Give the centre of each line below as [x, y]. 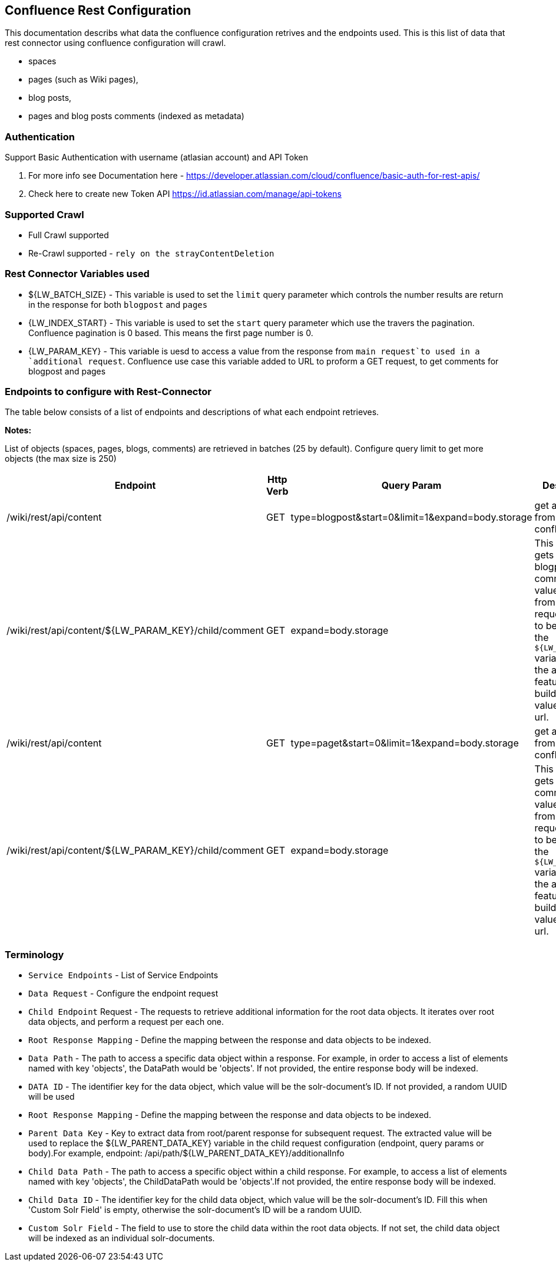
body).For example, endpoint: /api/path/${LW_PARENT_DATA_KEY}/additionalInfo [186, 1153]
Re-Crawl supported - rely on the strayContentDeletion [151, 253]
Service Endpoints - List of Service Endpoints [123, 975]
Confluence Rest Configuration [98, 10]
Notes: [18, 430]
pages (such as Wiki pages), [83, 80]
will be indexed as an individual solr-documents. [122, 1238]
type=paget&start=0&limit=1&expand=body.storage [405, 743]
